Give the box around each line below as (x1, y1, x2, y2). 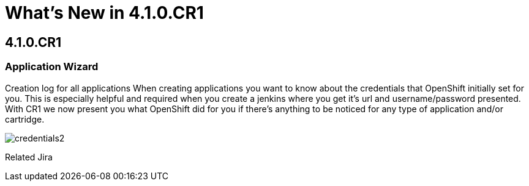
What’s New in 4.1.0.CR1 (5, 2, 204, 23)
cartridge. (5, 113, 45, 124)
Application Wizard (5, 60, 99, 73)
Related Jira (5, 151, 53, 162)
